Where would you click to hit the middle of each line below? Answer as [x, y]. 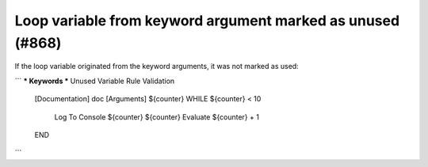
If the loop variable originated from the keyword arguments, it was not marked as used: [157, 66]
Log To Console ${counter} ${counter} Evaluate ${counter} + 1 [157, 117]
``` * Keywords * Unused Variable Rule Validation [95, 81]
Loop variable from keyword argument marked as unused [207, 21]
